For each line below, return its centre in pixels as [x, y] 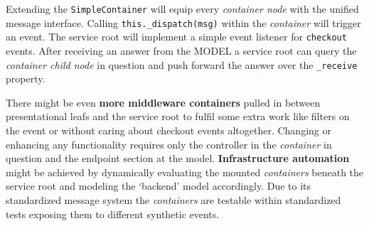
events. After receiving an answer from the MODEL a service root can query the [181, 50]
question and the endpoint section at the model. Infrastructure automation [178, 158]
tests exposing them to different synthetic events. [113, 214]
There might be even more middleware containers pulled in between [163, 102]
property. [26, 79]
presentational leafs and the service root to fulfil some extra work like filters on [178, 116]
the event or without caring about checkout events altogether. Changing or [169, 130]
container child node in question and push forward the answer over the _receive [182, 64]
